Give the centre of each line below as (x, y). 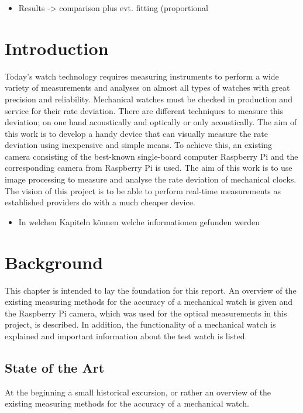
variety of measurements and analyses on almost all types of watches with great (147, 87)
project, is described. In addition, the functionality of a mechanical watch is (140, 324)
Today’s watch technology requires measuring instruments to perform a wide (142, 76)
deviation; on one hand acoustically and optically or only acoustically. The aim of (151, 122)
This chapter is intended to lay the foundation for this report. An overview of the (151, 290)
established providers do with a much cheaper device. (100, 202)
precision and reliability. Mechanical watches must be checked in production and (149, 99)
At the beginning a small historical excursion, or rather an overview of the (138, 392)
